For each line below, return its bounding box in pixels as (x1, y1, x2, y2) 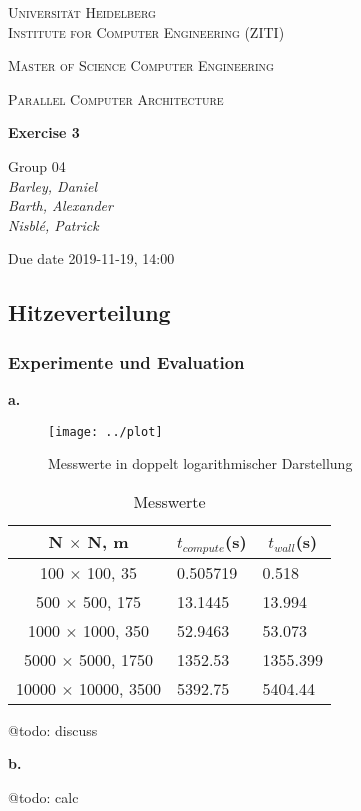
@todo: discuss (8, 719, 98, 740)
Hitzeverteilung (8, 297, 171, 328)
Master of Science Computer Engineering (8, 55, 274, 76)
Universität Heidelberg (8, 2, 156, 22)
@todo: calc (8, 786, 79, 807)
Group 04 (8, 155, 66, 176)
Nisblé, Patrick (8, 214, 99, 235)
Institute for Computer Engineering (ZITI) (8, 21, 285, 42)
